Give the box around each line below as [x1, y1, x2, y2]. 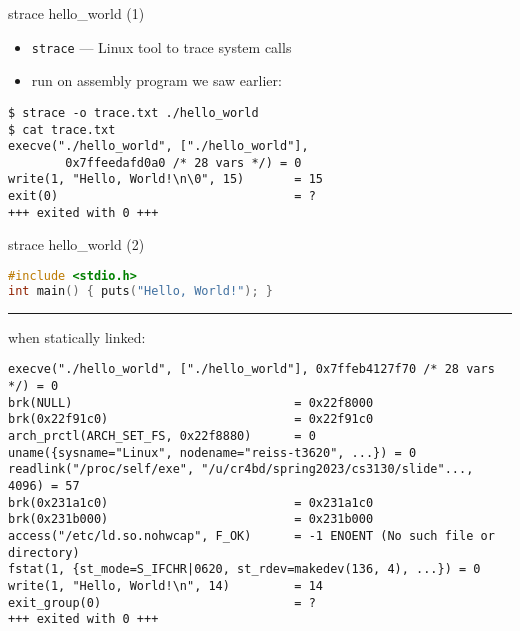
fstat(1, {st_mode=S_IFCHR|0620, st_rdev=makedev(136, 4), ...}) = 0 [8, 562, 481, 577]
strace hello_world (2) [8, 234, 145, 255]
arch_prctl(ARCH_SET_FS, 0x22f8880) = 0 [8, 429, 316, 443]
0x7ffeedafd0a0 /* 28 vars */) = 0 [65, 155, 302, 170]
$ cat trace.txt [8, 122, 116, 137]
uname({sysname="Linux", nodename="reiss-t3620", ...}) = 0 [8, 445, 417, 460]
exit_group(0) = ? [8, 595, 316, 610]
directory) [8, 545, 80, 560]
